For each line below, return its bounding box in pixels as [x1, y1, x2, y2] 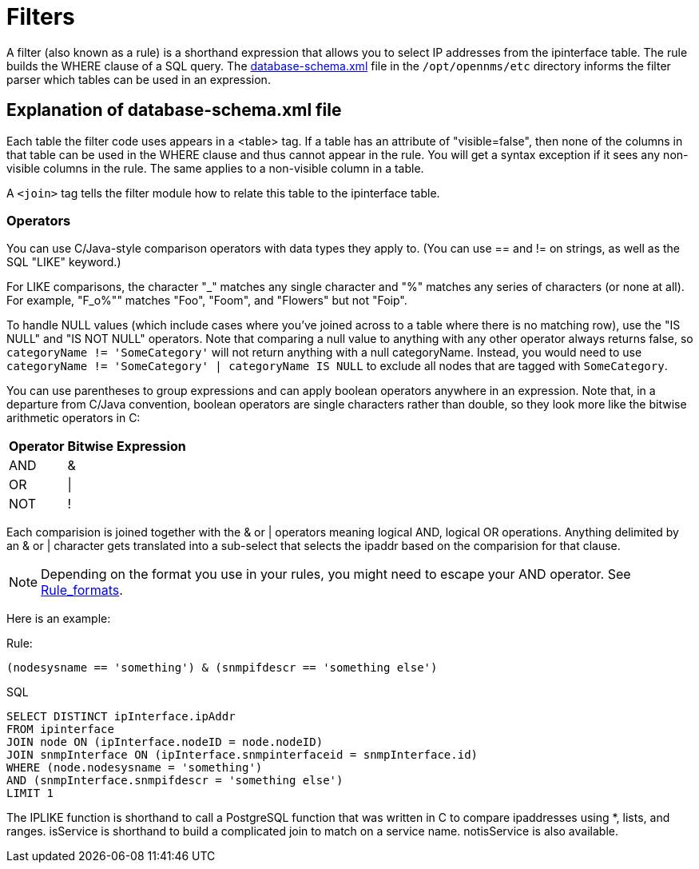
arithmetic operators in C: [6, 411, 141, 425]
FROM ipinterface [6, 723, 114, 736]
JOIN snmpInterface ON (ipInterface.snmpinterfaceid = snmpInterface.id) [6, 748, 479, 762]
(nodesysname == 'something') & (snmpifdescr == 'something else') [6, 661, 438, 675]
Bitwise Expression [67, 438, 186, 455]
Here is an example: [6, 612, 111, 626]
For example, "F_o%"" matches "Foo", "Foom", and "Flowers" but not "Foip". [6, 293, 407, 308]
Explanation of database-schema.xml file [6, 100, 342, 121]
